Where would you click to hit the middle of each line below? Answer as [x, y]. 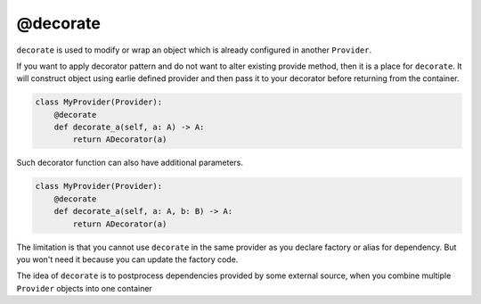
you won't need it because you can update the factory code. [127, 259]
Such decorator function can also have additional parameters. [130, 163]
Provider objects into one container [85, 288]
